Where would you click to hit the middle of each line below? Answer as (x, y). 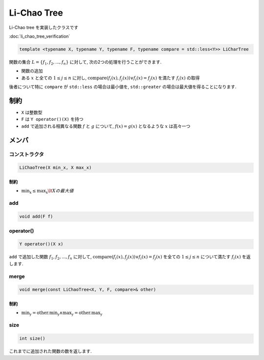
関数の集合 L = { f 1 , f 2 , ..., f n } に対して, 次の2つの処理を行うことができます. (85, 62)
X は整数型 (32, 112)
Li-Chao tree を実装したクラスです (44, 27)
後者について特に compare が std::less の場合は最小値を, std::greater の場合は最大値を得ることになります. (123, 87)
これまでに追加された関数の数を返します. (51, 351)
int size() (32, 338)
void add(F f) (36, 217)
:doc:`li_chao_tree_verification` (40, 36)
